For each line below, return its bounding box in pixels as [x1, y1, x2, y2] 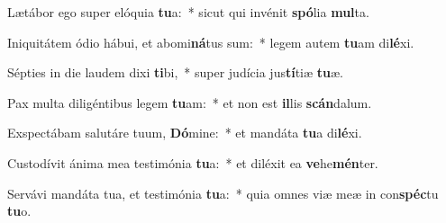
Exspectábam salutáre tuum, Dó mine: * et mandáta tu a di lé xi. [7, 123, 362, 142]
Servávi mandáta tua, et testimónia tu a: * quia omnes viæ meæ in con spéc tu [7, 183, 439, 202]
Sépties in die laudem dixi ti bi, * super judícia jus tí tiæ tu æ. [7, 63, 343, 82]
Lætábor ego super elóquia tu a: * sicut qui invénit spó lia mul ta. [7, 3, 369, 21]
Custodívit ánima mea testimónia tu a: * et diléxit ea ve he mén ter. [7, 153, 378, 172]
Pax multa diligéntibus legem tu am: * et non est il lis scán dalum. [7, 93, 372, 111]
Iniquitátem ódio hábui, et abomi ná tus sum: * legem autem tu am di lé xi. [7, 32, 414, 51]
